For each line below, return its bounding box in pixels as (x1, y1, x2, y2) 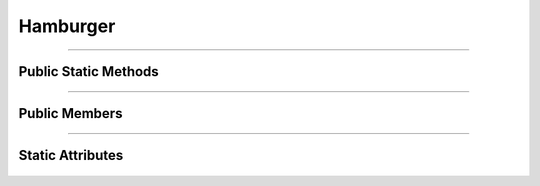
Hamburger (18, 15, 116, 37)
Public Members (18, 105, 123, 122)
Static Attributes (18, 147, 124, 164)
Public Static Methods (18, 63, 159, 80)
